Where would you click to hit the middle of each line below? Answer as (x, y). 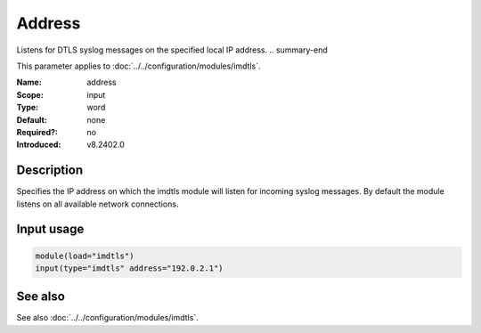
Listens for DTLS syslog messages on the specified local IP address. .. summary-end (172, 50)
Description (50, 171)
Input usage (50, 229)
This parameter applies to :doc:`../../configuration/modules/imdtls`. (139, 66)
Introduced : (39, 145)
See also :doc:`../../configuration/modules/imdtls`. (108, 318)
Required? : (37, 132)
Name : (29, 82)
